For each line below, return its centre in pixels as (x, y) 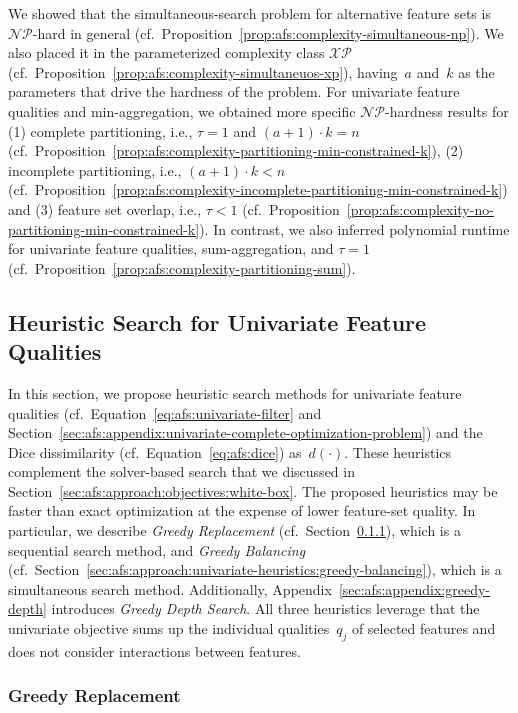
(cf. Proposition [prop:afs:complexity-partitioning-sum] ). (182, 267)
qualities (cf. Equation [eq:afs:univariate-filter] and (165, 412)
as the (476, 71)
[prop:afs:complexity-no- (420, 208)
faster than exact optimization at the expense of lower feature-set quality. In (242, 510)
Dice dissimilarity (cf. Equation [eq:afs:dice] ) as (155, 451)
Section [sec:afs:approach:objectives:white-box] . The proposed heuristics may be (253, 490)
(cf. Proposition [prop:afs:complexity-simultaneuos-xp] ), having (203, 71)
